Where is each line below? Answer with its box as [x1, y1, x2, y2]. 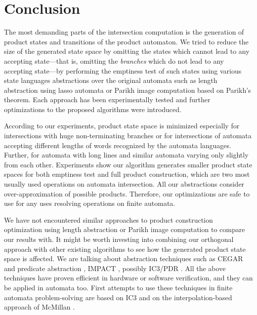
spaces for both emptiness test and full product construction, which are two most [4, 169, 250, 179]
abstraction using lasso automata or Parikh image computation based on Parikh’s [4, 84, 251, 95]
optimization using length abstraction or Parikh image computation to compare [4, 224, 245, 235]
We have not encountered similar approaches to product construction [4, 214, 213, 225]
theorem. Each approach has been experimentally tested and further [4, 94, 211, 105]
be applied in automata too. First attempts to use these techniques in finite [4, 282, 233, 292]
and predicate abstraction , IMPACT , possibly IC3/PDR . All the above [4, 263, 226, 273]
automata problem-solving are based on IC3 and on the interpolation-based [4, 292, 232, 302]
